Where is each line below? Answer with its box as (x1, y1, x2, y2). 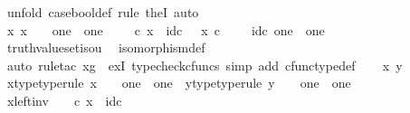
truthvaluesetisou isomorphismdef (6, 38, 205, 57)
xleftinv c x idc (6, 90, 122, 109)
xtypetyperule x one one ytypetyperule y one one (6, 73, 351, 92)
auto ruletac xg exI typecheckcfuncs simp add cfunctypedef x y (6, 55, 403, 74)
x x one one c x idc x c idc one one (6, 20, 325, 39)
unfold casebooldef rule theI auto (6, 3, 199, 21)
